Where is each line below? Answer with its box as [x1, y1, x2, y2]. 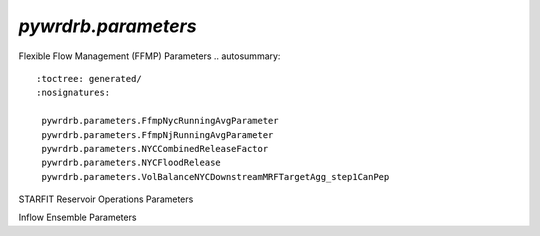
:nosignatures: [36, 87, 111, 99]
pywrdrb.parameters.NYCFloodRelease [41, 157, 222, 169]
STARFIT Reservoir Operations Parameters [18, 193, 194, 205]
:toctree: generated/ [36, 73, 142, 84]
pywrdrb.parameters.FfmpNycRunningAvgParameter [41, 115, 279, 127]
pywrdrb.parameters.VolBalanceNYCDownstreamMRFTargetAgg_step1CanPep [41, 171, 390, 182]
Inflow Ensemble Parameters [18, 211, 137, 224]
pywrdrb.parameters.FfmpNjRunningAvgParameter [41, 129, 274, 140]
